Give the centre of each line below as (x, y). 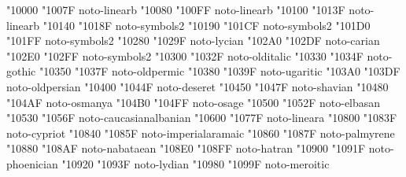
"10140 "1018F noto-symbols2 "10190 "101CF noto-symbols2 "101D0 (207, 25)
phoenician (32, 163)
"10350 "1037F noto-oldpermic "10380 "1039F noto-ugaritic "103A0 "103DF (220, 71)
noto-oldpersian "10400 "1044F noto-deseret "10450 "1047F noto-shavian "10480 (197, 86)
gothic (21, 71)
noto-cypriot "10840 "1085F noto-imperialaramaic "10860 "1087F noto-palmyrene (201, 133)
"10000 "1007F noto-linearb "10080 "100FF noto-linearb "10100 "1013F (176, 9)
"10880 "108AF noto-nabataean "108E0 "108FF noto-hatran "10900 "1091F (186, 148)
